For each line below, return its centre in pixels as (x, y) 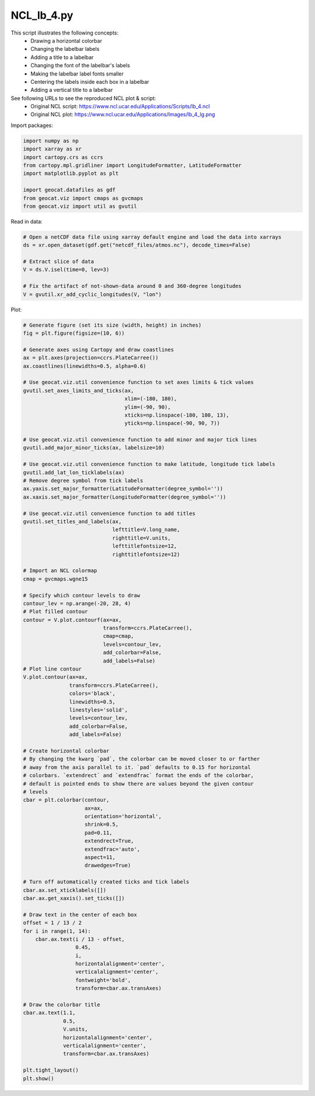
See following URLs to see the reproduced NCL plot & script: (83, 98)
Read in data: (27, 221)
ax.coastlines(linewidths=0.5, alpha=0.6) (85, 366)
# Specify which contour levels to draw (81, 595)
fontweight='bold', (103, 980)
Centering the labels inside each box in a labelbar (90, 81)
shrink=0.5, (102, 824)
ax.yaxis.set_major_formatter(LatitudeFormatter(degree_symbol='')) (123, 489)
